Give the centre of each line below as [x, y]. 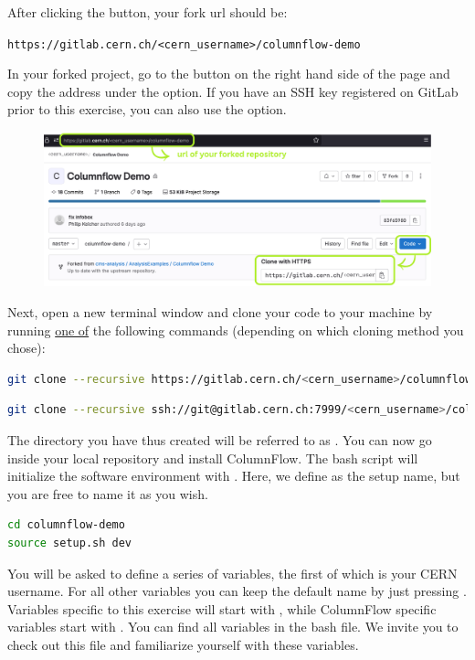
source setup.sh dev [70, 543]
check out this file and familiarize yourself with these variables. [183, 644]
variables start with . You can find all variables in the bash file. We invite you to [233, 627]
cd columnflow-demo [66, 525]
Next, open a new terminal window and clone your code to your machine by [220, 311]
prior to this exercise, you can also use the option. [147, 109]
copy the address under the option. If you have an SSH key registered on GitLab [233, 91]
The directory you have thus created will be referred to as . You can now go [220, 439]
